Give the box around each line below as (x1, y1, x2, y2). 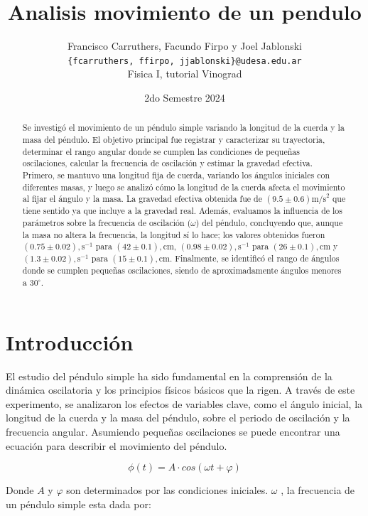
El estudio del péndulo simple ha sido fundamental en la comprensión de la (6, 368, 332, 383)
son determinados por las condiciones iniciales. (66, 483, 269, 498)
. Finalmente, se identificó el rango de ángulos (169, 252, 340, 264)
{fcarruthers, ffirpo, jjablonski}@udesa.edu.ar (67, 55, 302, 66)
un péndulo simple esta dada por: (6, 496, 151, 511)
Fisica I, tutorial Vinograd (127, 66, 242, 81)
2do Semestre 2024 (144, 90, 225, 104)
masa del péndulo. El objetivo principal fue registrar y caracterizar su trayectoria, (22, 134, 325, 146)
